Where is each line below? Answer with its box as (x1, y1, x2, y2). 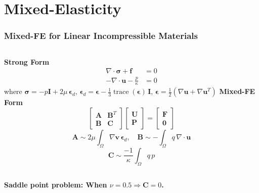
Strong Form (4, 56, 50, 67)
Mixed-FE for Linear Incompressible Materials (4, 29, 198, 42)
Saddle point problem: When (4, 179, 107, 189)
